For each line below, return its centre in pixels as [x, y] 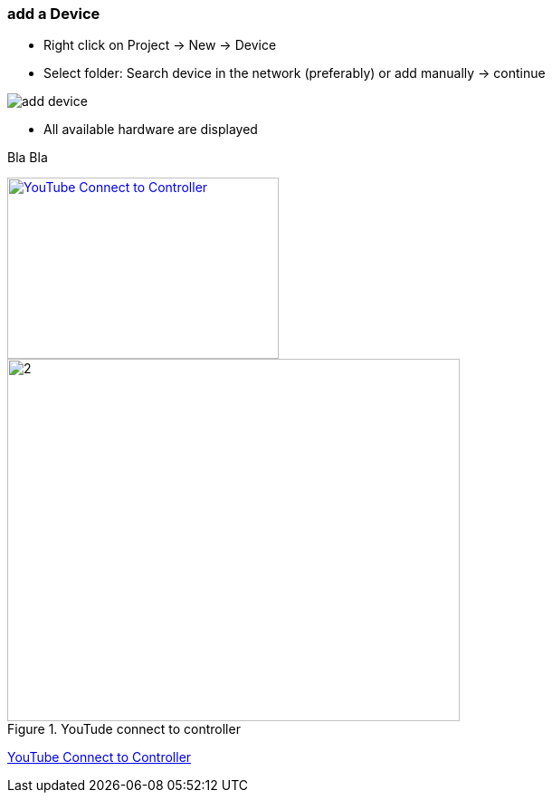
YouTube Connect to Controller [100, 757]
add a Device [54, 14]
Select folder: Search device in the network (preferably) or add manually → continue [295, 73]
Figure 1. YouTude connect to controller [124, 729]
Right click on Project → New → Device [160, 45]
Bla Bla [28, 158]
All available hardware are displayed [151, 130]
